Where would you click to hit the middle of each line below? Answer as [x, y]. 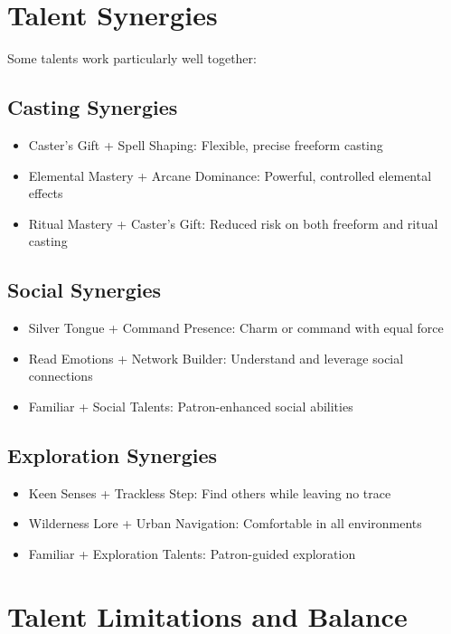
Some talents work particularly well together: [132, 58]
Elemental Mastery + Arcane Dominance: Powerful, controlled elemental [230, 175]
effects [46, 193]
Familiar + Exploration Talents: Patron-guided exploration [192, 553]
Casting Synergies [93, 107]
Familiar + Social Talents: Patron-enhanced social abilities [191, 406]
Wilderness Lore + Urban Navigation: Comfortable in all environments [225, 523]
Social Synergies [85, 290]
